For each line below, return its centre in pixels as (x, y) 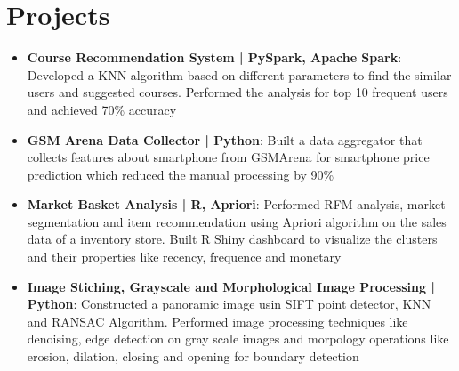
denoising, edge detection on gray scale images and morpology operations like (238, 339)
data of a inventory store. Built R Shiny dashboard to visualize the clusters (232, 239)
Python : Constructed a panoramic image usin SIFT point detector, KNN (229, 304)
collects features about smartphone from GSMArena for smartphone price (228, 157)
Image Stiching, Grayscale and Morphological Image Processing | (231, 286)
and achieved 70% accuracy (102, 109)
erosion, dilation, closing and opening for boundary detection (193, 356)
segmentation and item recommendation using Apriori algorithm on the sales (237, 221)
